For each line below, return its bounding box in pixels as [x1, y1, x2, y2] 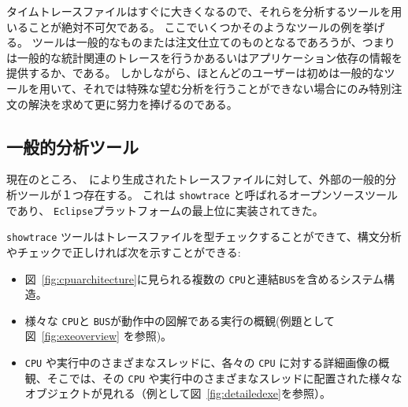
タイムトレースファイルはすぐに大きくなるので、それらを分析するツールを [6, 3, 391, 19]
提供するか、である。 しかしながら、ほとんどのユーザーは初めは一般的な [6, 65, 384, 81]
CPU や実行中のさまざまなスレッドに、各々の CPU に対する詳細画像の [24, 354, 379, 371]
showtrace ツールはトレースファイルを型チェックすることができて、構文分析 [6, 228, 402, 245]
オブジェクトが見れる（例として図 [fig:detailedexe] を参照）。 [24, 385, 331, 401]
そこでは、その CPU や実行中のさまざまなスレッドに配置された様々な [46, 369, 402, 386]
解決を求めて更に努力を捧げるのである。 [28, 95, 238, 112]
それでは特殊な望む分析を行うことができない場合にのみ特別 [82, 80, 391, 96]
